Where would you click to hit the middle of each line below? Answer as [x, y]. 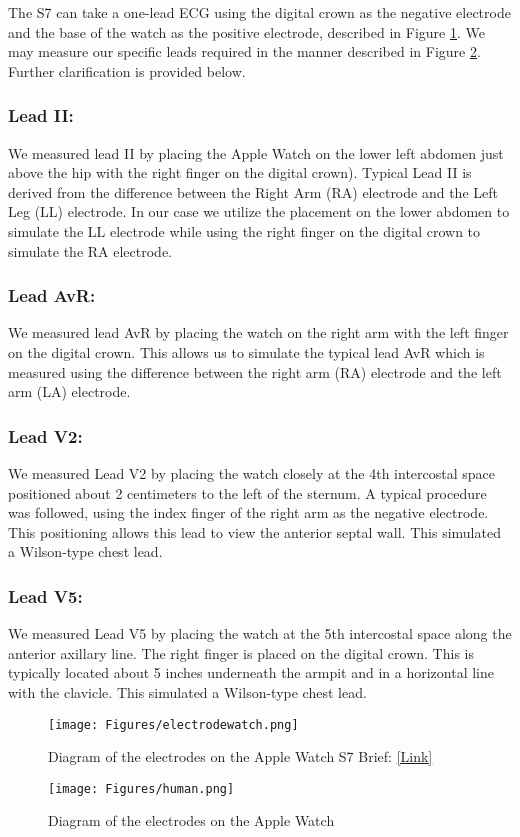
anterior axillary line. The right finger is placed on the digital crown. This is [241, 652]
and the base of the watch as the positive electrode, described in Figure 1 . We [246, 31]
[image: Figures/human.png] [141, 788]
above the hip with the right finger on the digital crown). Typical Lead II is [240, 172]
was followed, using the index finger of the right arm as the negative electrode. [248, 512]
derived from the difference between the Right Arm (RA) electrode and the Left [253, 191]
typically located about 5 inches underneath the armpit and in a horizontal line [251, 672]
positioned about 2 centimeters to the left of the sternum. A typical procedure [247, 492]
